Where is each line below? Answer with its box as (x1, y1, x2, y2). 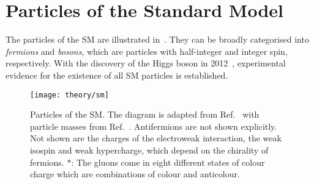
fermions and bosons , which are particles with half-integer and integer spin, (6, 44, 288, 57)
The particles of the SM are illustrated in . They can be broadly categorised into (6, 33, 309, 46)
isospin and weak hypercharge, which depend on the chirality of (30, 143, 269, 156)
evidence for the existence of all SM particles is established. (6, 68, 228, 81)
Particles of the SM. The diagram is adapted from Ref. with (30, 108, 260, 121)
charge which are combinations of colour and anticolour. (30, 168, 240, 180)
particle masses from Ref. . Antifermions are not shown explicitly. (30, 119, 277, 132)
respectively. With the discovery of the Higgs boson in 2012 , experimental (6, 57, 286, 69)
